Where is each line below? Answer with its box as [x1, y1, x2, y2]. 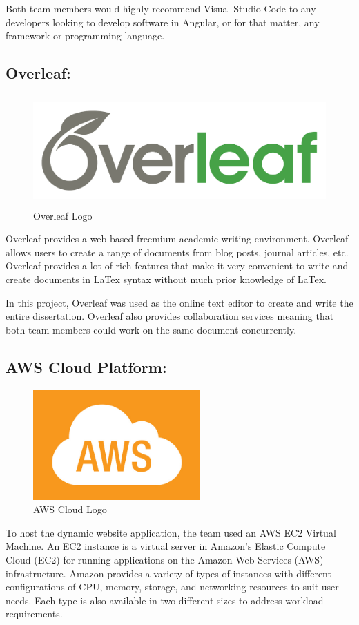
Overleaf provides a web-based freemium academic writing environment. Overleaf [6, 231, 349, 246]
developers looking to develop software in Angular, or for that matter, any [6, 15, 320, 29]
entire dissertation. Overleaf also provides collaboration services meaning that [6, 309, 334, 323]
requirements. [6, 606, 63, 621]
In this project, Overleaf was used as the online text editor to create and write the [6, 295, 353, 309]
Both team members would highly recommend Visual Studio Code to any [6, 1, 316, 15]
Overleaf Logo [33, 208, 93, 222]
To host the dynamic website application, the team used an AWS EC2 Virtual [6, 525, 336, 539]
